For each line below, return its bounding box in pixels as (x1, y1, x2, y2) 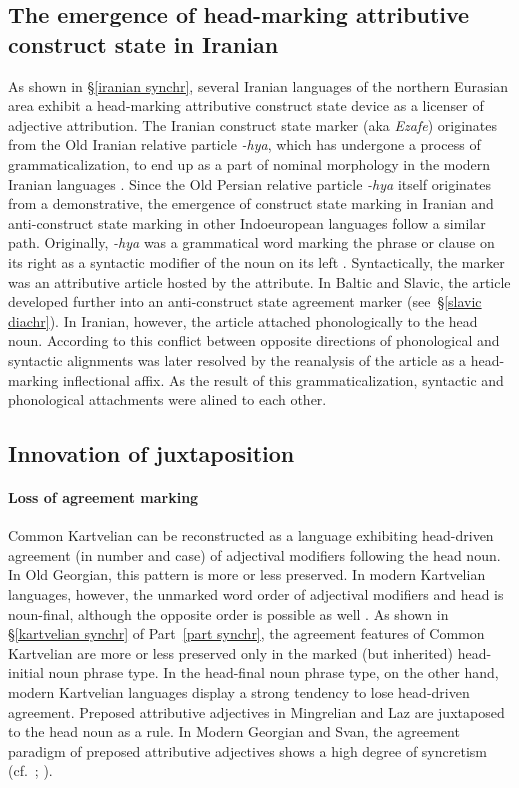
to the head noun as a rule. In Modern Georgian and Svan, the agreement (8, 721, 460, 742)
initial (8, 662, 44, 683)
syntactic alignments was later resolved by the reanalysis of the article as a (8, 349, 466, 370)
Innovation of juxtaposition (8, 438, 295, 469)
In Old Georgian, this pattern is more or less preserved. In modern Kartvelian (8, 564, 486, 585)
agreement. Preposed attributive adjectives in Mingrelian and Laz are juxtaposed (8, 701, 505, 722)
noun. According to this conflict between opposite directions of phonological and (8, 330, 500, 351)
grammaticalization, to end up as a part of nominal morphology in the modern (8, 153, 491, 174)
